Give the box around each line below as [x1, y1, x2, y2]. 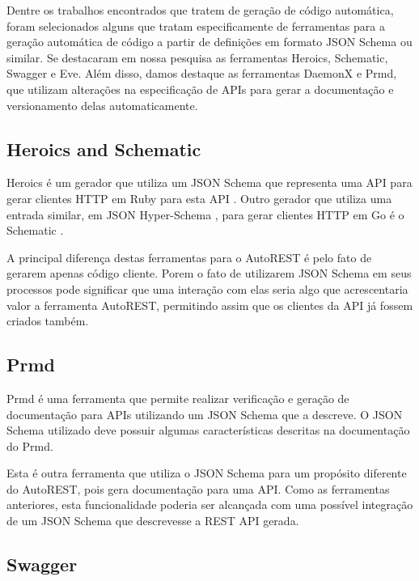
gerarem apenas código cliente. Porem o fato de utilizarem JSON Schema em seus [6, 265, 412, 282]
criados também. [6, 312, 89, 329]
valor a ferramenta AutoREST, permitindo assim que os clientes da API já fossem [6, 296, 413, 313]
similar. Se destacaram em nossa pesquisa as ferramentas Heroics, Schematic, [6, 49, 388, 66]
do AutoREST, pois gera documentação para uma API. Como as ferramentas [6, 480, 390, 497]
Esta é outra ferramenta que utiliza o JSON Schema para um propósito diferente [6, 464, 407, 481]
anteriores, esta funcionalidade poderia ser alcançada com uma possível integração [6, 496, 413, 513]
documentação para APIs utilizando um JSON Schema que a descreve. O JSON [6, 405, 403, 422]
